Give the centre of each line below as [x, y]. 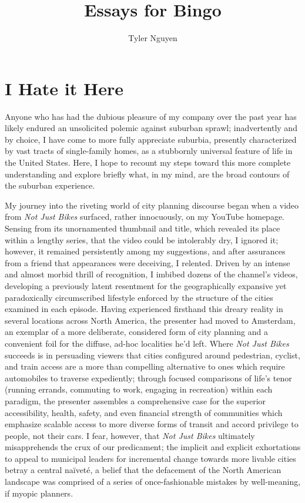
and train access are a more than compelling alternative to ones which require [145, 366]
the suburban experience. [50, 185]
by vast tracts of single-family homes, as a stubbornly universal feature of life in [149, 151]
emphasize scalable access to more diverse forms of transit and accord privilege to [152, 424]
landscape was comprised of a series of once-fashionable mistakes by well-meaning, [153, 482]
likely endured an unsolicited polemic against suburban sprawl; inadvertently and [151, 128]
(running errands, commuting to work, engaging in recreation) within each [139, 389]
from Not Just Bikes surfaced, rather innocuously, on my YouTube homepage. [145, 217]
